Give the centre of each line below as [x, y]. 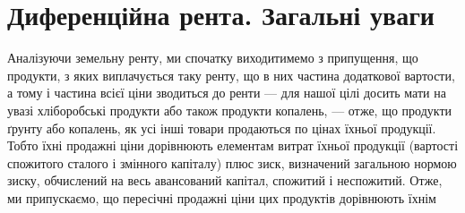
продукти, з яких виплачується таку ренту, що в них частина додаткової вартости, [231, 75]
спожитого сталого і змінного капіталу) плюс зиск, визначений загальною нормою [232, 162]
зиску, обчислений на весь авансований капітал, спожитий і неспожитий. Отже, [225, 180]
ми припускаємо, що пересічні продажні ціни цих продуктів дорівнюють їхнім [222, 197]
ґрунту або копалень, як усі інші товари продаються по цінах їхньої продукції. [222, 128]
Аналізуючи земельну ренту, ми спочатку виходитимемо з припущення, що [213, 58]
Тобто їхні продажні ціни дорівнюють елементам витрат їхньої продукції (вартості [233, 145]
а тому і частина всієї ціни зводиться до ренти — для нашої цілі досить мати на [227, 93]
